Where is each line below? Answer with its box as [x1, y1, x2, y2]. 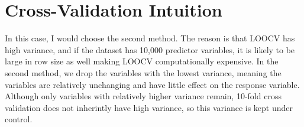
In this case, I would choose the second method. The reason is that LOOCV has [5, 32, 295, 44]
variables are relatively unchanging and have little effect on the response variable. [5, 78, 300, 90]
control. [5, 113, 33, 125]
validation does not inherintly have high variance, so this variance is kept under [5, 101, 293, 113]
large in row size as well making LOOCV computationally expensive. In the [5, 55, 279, 67]
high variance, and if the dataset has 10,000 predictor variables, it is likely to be [5, 43, 295, 56]
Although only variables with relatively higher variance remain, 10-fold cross [5, 90, 282, 102]
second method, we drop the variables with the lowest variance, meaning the [5, 66, 282, 79]
